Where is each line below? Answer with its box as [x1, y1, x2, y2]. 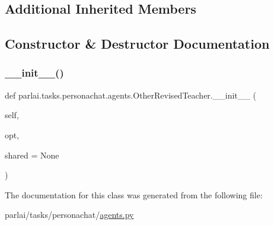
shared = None [5, 148, 59, 161]
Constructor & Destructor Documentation [5, 34, 270, 53]
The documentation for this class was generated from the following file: [5, 188, 263, 201]
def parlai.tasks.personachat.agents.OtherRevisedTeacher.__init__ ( [5, 88, 256, 101]
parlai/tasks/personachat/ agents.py [5, 208, 134, 221]
